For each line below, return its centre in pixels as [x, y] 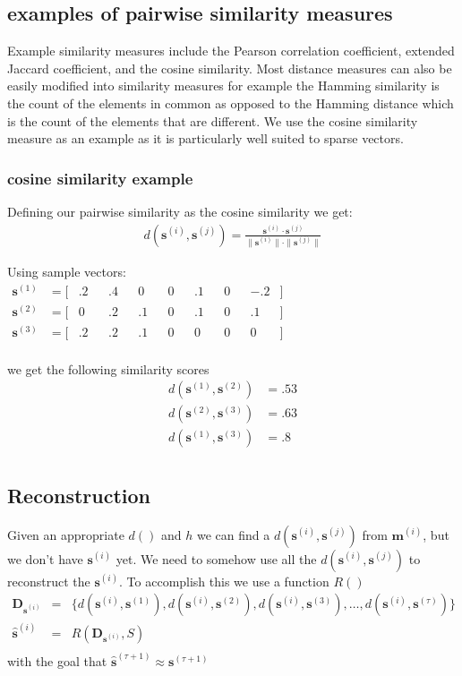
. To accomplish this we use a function [224, 581]
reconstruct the [49, 581]
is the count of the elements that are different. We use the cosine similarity [213, 120]
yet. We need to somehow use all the [216, 558]
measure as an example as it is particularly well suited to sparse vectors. [205, 138]
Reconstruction [79, 495]
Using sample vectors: [67, 271]
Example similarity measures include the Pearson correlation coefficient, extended [231, 51]
